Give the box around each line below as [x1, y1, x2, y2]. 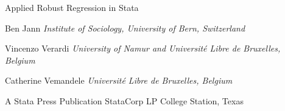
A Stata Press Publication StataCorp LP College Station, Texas [5, 94, 244, 107]
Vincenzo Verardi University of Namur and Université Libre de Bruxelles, [5, 42, 281, 55]
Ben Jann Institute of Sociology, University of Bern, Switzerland [5, 21, 245, 34]
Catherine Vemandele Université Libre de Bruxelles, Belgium [5, 74, 233, 87]
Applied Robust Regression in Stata [5, 1, 139, 13]
